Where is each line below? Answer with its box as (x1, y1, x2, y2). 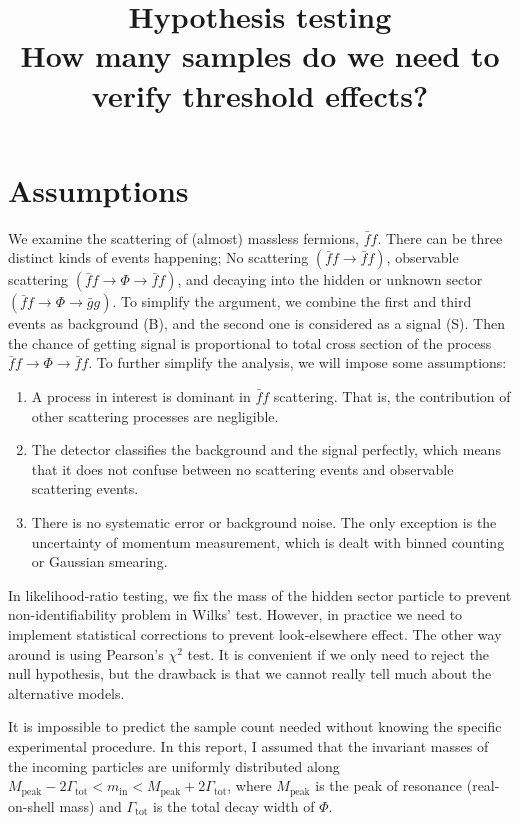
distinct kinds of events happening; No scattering (8, 247, 309, 268)
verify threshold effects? (91, 74, 429, 115)
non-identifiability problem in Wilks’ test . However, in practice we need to (8, 604, 463, 625)
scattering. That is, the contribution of (273, 386, 511, 407)
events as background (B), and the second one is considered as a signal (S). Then (8, 313, 505, 334)
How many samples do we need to (20, 35, 500, 76)
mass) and (59, 795, 122, 816)
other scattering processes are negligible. (31, 405, 279, 426)
